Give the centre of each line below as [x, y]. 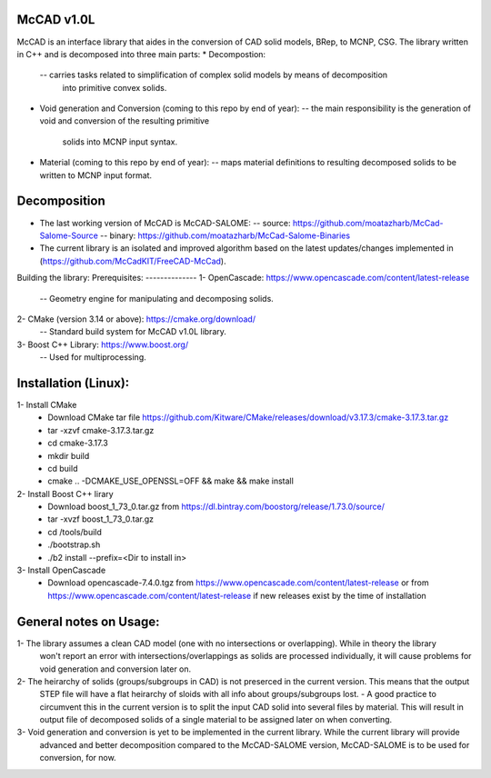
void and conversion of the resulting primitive [124, 121]
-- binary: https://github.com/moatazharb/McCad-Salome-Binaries [225, 235]
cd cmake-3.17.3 [78, 443]
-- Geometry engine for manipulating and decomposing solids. [157, 298]
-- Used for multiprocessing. [93, 357]
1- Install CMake [47, 404]
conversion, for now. [78, 758]
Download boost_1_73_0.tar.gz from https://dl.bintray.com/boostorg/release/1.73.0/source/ [216, 507]
